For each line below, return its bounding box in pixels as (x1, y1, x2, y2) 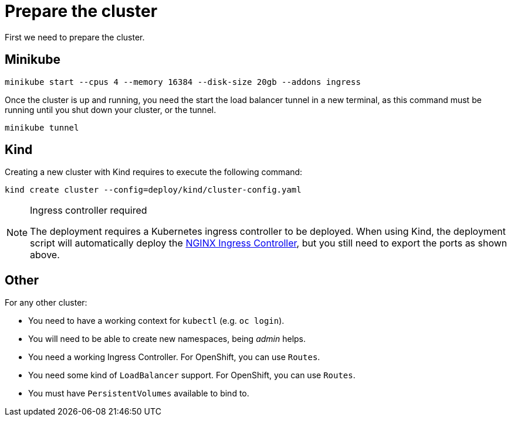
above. (30, 249, 60, 261)
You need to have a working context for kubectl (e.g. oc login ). (28, 316, 285, 326)
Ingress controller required (30, 204, 147, 217)
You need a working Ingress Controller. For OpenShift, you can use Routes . (28, 352, 320, 362)
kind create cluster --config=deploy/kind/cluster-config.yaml (5, 185, 302, 195)
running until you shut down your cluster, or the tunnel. (5, 104, 216, 115)
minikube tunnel (5, 122, 79, 132)
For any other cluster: (5, 297, 87, 308)
